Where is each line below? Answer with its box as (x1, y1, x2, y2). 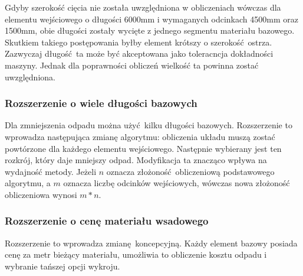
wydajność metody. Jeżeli (5, 165, 97, 177)
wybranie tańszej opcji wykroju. (5, 259, 120, 272)
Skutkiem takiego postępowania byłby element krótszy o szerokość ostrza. (5, 35, 272, 48)
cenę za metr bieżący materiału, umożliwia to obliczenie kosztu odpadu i (5, 248, 267, 261)
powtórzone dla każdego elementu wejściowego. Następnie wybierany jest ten (5, 142, 282, 154)
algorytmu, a (5, 177, 51, 189)
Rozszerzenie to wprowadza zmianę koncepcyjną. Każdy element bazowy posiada (5, 236, 298, 249)
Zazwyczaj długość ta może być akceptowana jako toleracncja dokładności (5, 47, 274, 60)
